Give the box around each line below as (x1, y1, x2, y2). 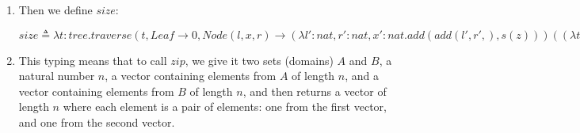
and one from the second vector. (18, 113, 175, 130)
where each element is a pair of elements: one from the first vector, (63, 98, 387, 115)
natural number (18, 67, 95, 84)
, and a (345, 67, 379, 84)
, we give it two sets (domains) (185, 51, 334, 68)
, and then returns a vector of (242, 82, 387, 99)
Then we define (18, 2, 93, 17)
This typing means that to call (18, 51, 167, 68)
